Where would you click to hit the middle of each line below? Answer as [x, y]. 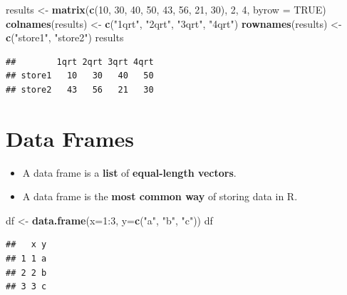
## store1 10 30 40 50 [80, 76]
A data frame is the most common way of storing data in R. [160, 196]
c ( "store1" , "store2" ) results [65, 37]
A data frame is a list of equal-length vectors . [129, 172]
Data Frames [70, 138]
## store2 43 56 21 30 [80, 89]
